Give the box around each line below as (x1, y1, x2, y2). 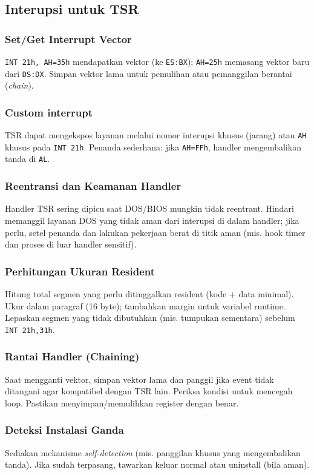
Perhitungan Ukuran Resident (5, 263, 155, 278)
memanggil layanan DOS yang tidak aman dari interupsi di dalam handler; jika (5, 214, 299, 226)
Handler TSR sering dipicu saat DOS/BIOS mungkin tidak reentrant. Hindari (5, 202, 294, 215)
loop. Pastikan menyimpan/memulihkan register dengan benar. (5, 396, 239, 409)
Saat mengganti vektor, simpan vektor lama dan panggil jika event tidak (5, 372, 274, 385)
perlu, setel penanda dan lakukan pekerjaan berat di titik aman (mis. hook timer (5, 226, 306, 238)
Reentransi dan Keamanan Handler (5, 178, 182, 194)
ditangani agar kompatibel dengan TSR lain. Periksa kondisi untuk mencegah (5, 385, 293, 397)
